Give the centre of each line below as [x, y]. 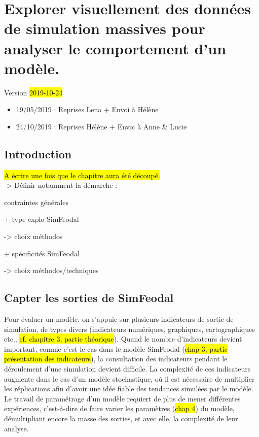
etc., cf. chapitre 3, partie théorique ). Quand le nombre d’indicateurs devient [123, 339]
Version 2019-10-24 [33, 92]
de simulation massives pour [105, 28]
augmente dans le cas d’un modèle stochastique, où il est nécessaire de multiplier [129, 378]
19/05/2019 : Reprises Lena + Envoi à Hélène [87, 109]
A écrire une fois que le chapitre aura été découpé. [82, 175]
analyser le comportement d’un [115, 48]
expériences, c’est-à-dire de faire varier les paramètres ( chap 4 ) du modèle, [119, 408]
